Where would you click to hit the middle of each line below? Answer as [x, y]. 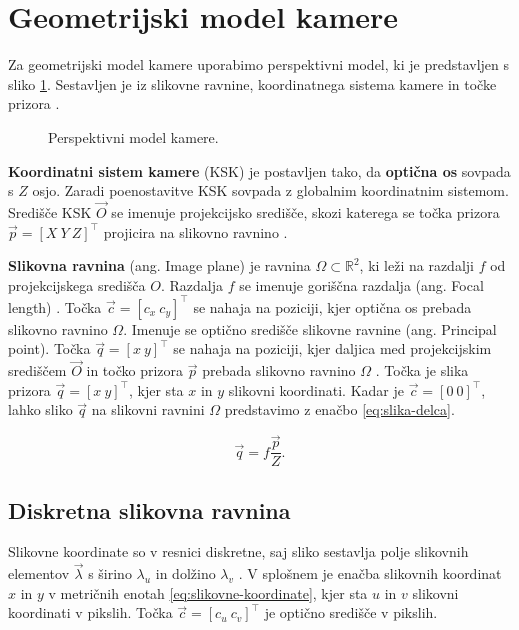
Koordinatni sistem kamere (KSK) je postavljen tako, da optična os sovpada [259, 170]
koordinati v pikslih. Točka [90, 612]
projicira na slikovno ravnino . [195, 231]
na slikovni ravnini [148, 409]
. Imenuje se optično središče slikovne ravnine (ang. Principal [310, 328]
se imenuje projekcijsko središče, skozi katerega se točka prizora [305, 211]
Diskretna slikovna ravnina [149, 509]
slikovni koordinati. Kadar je [316, 389]
